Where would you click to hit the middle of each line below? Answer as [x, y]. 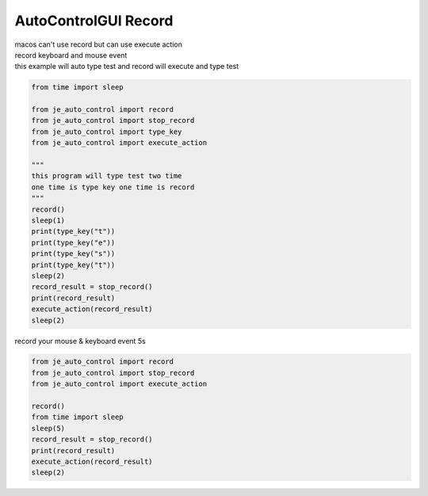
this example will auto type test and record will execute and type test [127, 67]
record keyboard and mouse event [71, 55]
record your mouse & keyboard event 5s [80, 341]
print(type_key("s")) [73, 254]
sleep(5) [48, 428]
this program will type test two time [107, 176]
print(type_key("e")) [73, 242]
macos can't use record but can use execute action [98, 44]
